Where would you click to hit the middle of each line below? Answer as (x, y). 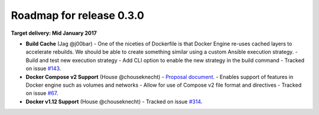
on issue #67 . (42, 93)
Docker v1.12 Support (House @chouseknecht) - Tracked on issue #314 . (114, 101)
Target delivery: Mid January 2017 (54, 33)
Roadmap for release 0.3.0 (78, 15)
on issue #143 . (43, 68)
